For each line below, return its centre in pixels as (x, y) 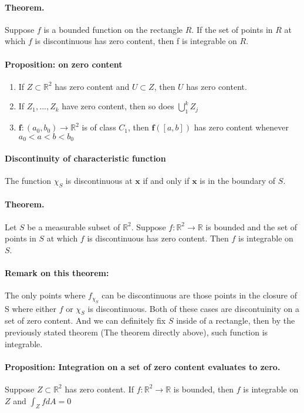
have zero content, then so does (118, 106)
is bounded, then (204, 389)
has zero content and (92, 86)
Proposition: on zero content (64, 64)
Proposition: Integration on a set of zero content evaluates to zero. (143, 366)
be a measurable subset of (74, 226)
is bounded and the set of (251, 226)
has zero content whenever (241, 127)
